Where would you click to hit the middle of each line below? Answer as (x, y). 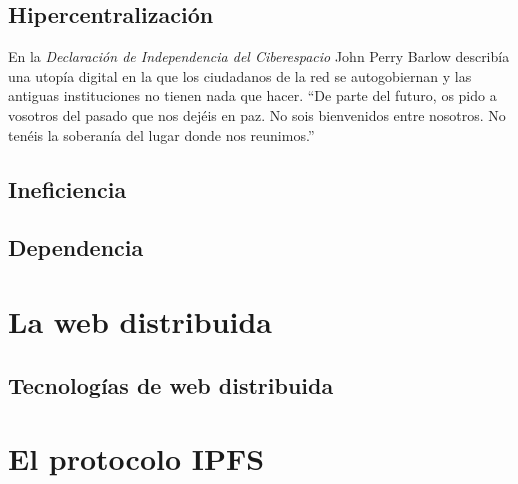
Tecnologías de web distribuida (171, 384)
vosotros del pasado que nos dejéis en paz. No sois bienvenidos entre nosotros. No (257, 114)
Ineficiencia (67, 188)
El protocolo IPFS (136, 458)
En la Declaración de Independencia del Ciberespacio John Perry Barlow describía (259, 56)
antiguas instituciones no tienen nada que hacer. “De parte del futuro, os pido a (252, 95)
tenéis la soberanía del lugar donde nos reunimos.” (161, 134)
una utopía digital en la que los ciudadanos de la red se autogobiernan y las (240, 75)
